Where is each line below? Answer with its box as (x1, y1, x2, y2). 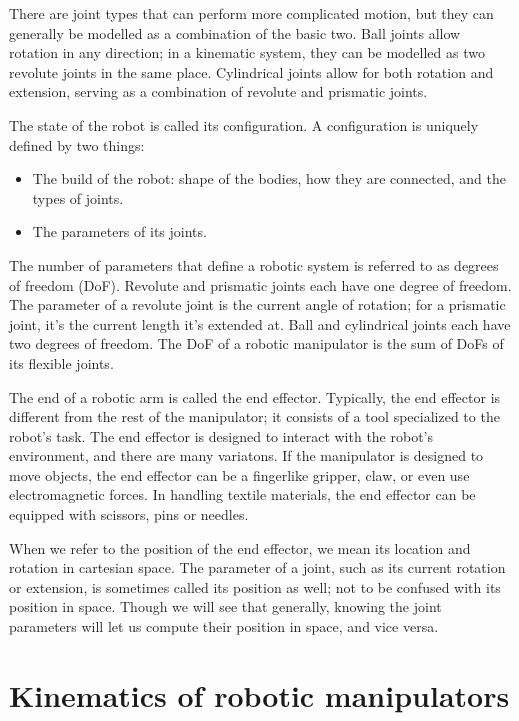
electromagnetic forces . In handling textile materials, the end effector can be (9, 484, 476, 505)
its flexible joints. (9, 352, 114, 373)
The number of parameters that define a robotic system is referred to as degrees (9, 254, 499, 275)
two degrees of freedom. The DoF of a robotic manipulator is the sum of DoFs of (9, 333, 504, 354)
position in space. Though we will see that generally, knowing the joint (9, 596, 442, 617)
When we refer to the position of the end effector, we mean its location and (9, 537, 471, 558)
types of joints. (32, 187, 124, 208)
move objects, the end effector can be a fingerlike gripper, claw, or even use (9, 464, 470, 485)
